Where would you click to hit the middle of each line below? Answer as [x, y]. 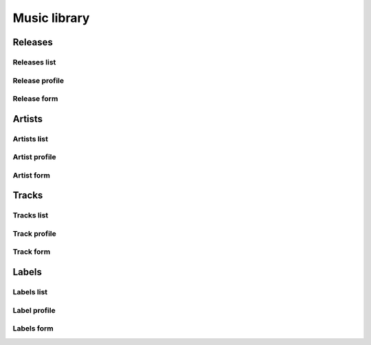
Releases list [34, 62]
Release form [35, 99]
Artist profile [34, 157]
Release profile [38, 80]
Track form [32, 252]
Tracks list [31, 215]
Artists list [30, 139]
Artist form [32, 175]
